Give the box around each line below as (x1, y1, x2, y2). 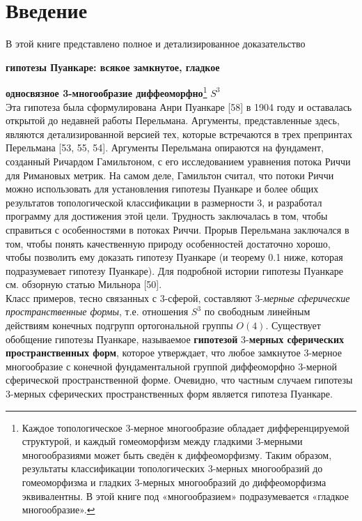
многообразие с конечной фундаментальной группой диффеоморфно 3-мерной (6, 358, 337, 373)
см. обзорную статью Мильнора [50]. (6, 277, 162, 292)
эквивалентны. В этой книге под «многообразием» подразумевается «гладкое (22, 488, 349, 503)
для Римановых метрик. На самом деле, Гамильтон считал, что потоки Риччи (6, 167, 334, 182)
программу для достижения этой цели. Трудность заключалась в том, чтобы (6, 209, 328, 223)
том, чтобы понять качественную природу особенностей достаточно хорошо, (6, 236, 331, 250)
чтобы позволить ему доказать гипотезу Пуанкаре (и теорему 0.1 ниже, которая (6, 250, 343, 264)
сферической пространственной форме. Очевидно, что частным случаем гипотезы (6, 372, 353, 387)
